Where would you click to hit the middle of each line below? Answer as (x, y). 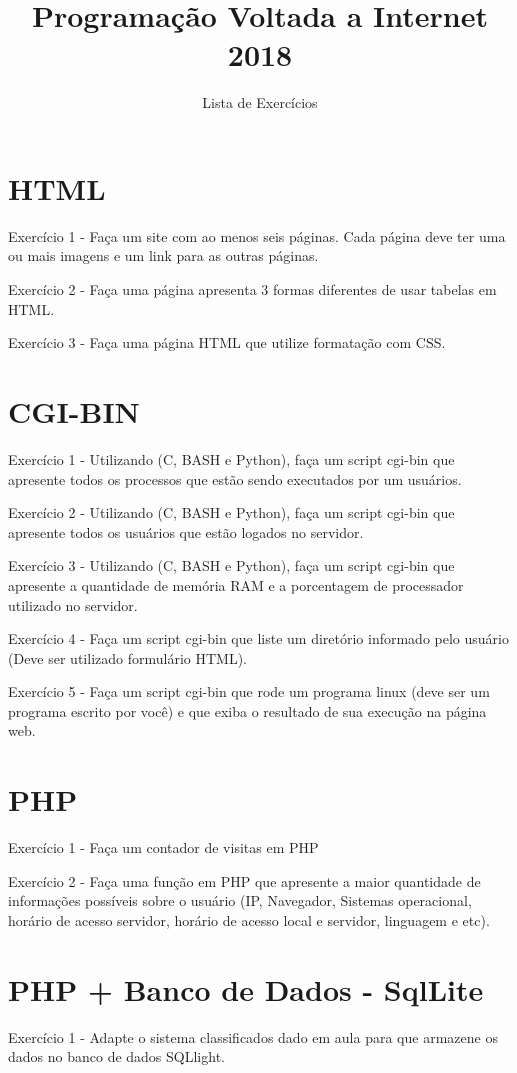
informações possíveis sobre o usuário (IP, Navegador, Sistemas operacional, (240, 900)
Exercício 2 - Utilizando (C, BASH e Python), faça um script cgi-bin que (231, 512)
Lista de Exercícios (260, 102)
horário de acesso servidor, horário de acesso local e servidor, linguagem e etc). (249, 919)
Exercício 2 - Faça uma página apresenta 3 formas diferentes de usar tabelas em (252, 289)
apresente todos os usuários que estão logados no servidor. (186, 531)
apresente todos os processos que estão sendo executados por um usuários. (235, 478)
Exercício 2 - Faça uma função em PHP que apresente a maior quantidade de (244, 880)
